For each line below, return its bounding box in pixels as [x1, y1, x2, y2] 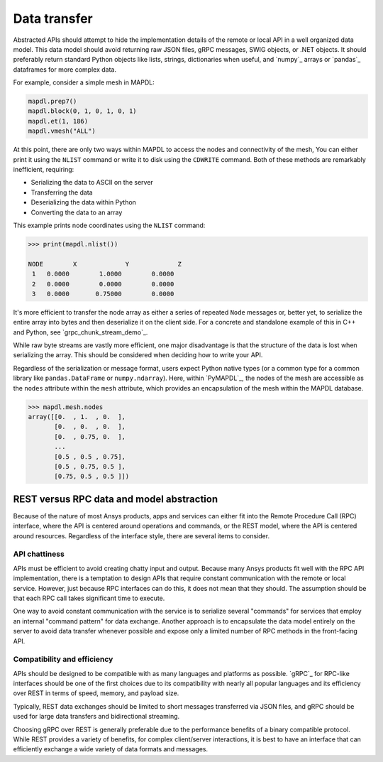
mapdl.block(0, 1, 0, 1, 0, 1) [28, 107, 138, 115]
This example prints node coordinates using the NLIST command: [13, 221, 206, 229]
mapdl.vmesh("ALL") [28, 127, 96, 135]
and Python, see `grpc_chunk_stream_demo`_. [13, 327, 148, 337]
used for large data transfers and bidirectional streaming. [13, 712, 180, 721]
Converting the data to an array [30, 208, 123, 217]
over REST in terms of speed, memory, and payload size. [13, 689, 179, 697]
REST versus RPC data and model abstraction [13, 493, 218, 505]
